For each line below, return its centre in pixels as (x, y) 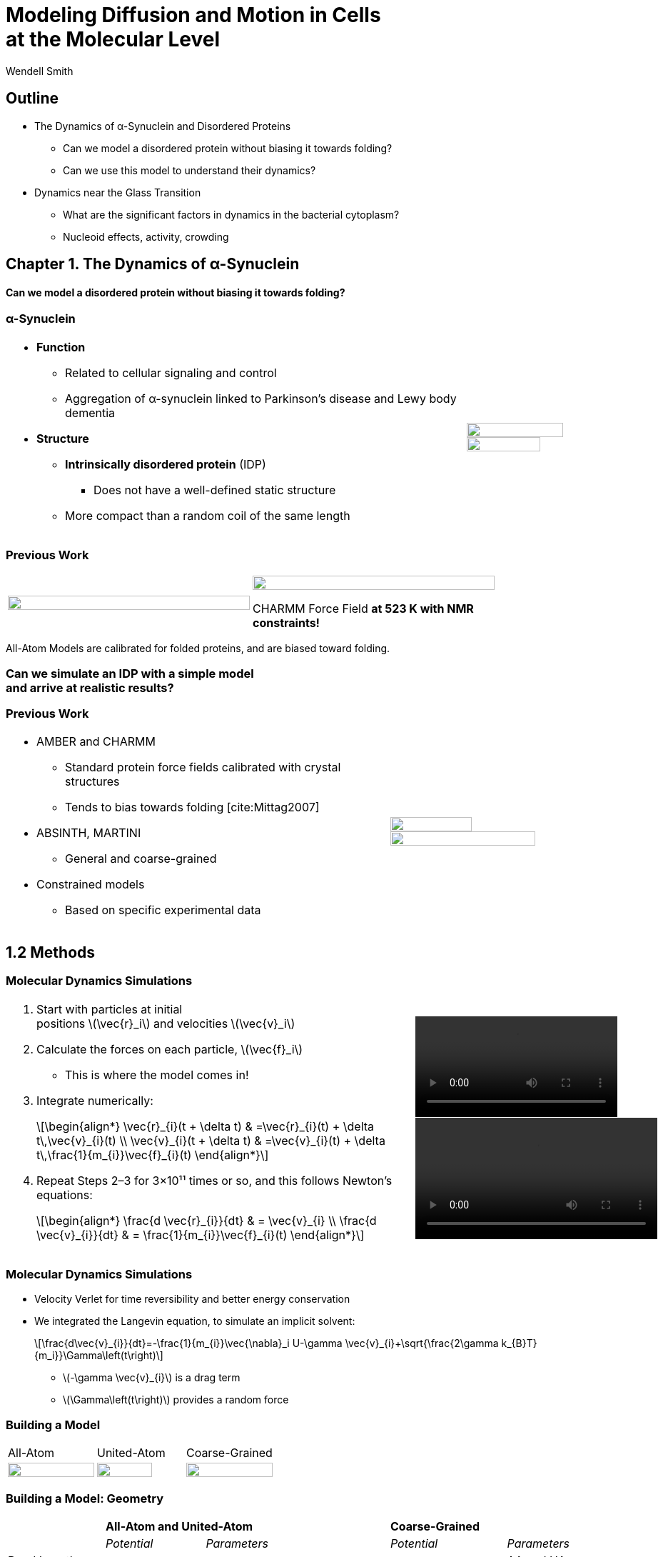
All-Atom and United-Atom (179, 1526)
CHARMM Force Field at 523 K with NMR (363, 609)
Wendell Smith (40, 71)
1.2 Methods (51, 952)
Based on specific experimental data (163, 910)
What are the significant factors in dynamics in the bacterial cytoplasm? (231, 214)
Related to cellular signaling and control (171, 372)
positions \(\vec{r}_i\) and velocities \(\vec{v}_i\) (166, 1023)
